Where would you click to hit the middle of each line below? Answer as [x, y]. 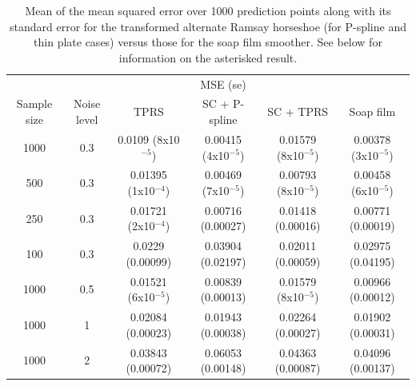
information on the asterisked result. [208, 57]
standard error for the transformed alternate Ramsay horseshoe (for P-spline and [208, 26]
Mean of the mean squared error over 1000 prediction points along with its [208, 10]
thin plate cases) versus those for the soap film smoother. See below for [208, 42]
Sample [34, 103]
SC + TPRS [298, 111]
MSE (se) [223, 84]
